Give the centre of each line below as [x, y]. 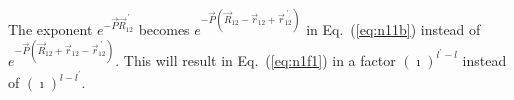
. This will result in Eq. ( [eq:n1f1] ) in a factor [255, 59]
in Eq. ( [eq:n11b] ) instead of [393, 28]
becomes [164, 28]
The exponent [50, 28]
